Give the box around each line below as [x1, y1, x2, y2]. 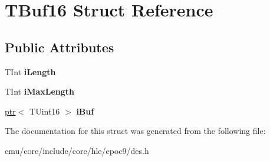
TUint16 [29, 105, 60, 117]
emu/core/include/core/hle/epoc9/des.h [5, 144, 149, 156]
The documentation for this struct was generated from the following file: [5, 125, 266, 137]
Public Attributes [5, 38, 114, 56]
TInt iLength [5, 65, 56, 78]
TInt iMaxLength [5, 85, 75, 98]
